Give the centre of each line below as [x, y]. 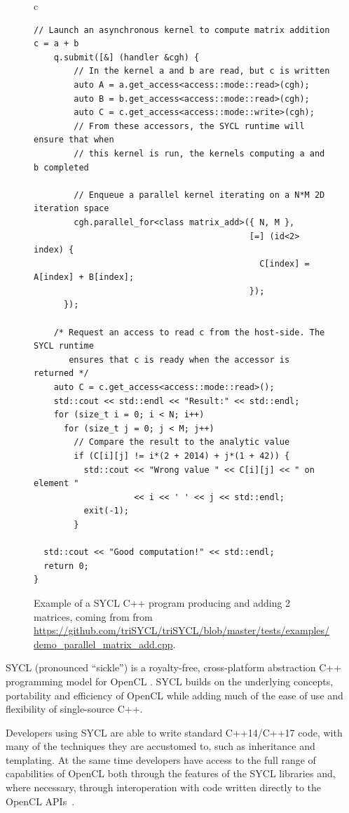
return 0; [66, 566]
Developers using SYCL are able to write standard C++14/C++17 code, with [174, 732]
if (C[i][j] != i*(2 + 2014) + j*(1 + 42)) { [182, 456]
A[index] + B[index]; [84, 277]
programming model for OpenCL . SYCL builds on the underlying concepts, [170, 681]
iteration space [71, 209]
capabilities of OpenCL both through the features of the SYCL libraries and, [171, 773]
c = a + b [56, 44]
